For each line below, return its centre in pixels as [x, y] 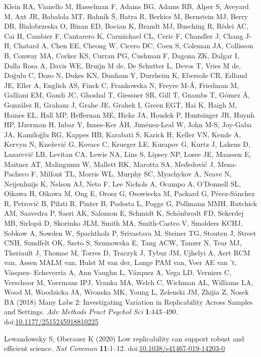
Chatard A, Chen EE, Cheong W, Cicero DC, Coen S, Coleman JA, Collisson [134, 46]
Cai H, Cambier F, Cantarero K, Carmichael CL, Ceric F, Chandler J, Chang [124, 35]
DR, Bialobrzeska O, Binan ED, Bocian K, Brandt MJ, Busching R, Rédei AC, [126, 26]
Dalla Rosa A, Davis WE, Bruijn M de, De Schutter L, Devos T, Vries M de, [122, 65]
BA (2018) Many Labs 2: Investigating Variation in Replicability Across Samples [128, 301]
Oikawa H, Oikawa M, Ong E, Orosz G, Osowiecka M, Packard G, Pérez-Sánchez [129, 193]
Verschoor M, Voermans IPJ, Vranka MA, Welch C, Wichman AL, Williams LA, [129, 282]
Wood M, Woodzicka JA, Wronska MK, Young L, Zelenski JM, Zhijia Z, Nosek [126, 292]
